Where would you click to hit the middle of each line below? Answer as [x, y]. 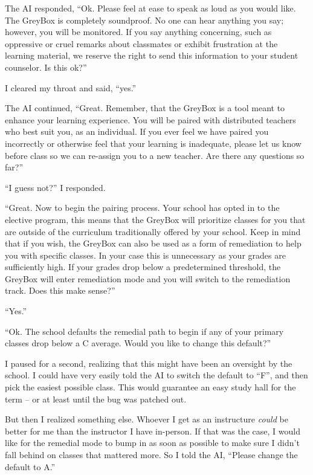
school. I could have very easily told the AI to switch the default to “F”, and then [156, 375]
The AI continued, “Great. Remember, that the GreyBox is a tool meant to [145, 108]
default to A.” [30, 466]
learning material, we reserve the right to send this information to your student [152, 55]
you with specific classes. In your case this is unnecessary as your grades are [145, 255]
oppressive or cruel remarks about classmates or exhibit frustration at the [141, 43]
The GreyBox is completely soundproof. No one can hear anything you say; [144, 20]
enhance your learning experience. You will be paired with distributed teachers [150, 119]
